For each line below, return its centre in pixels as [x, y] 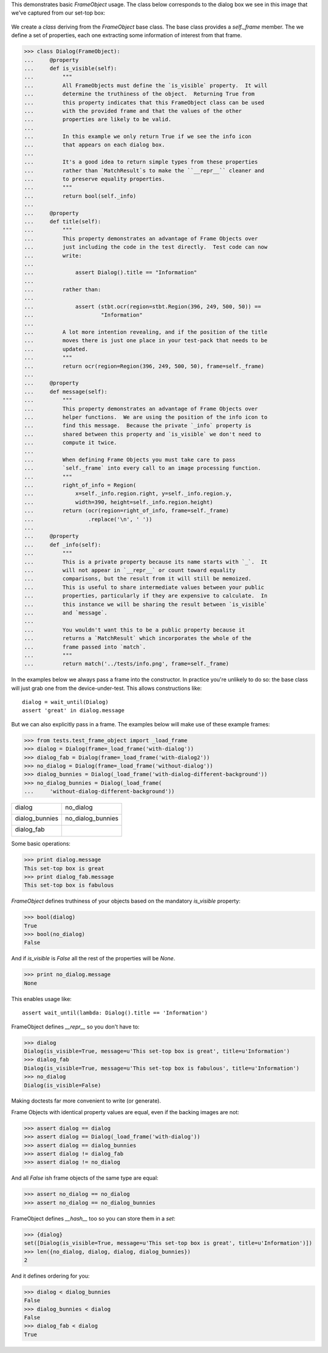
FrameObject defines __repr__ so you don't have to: [75, 1027]
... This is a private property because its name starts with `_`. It [146, 562]
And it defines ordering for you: [50, 1276]
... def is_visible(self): [71, 68]
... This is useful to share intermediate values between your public [144, 587]
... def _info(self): [63, 545]
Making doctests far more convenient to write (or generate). [86, 1101]
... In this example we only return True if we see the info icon [138, 136]
